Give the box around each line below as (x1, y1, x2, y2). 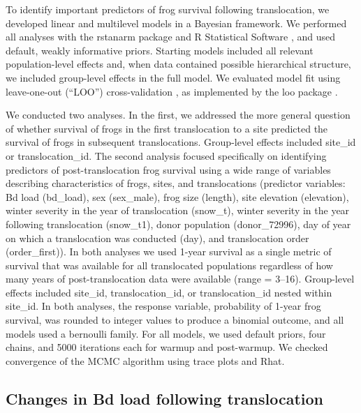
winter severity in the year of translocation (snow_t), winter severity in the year (6, 203, 350, 218)
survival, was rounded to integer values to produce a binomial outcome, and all (6, 313, 344, 327)
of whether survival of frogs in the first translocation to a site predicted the (6, 121, 328, 135)
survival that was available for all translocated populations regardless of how (6, 257, 333, 272)
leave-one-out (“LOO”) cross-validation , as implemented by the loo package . (6, 84, 338, 98)
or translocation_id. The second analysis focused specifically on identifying (6, 148, 327, 163)
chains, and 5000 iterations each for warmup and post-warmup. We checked (6, 340, 328, 354)
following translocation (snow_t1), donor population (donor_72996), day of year (6, 216, 351, 231)
